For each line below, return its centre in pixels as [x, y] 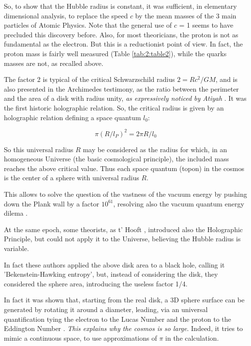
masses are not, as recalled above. [54, 63]
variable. [16, 248]
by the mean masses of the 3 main [186, 15]
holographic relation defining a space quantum [73, 117]
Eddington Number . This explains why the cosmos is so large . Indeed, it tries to [124, 328]
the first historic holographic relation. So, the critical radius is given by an [114, 107]
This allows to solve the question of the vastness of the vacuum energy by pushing [125, 194]
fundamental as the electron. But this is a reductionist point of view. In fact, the [124, 44]
